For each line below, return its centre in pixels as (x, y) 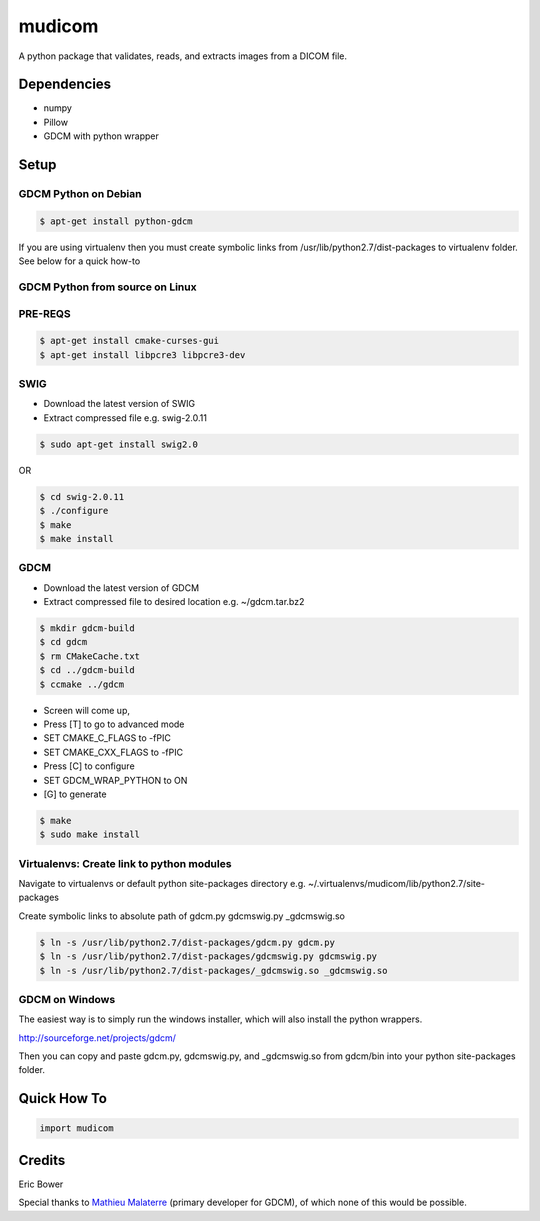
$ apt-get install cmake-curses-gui (129, 341)
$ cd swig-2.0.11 (82, 496)
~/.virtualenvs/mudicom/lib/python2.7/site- (396, 884)
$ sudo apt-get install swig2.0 (119, 444)
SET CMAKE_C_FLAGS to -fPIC (107, 738)
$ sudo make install (89, 834)
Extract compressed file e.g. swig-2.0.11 (125, 417)
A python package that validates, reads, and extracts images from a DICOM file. (183, 56)
